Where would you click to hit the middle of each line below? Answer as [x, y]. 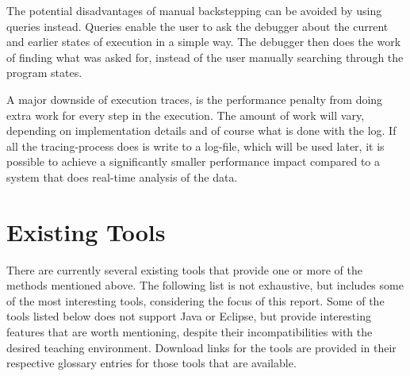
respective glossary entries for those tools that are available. [151, 363]
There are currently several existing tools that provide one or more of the [184, 269]
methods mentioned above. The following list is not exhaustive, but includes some [205, 285]
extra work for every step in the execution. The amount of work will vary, [186, 115]
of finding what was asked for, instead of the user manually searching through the [205, 57]
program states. [44, 73]
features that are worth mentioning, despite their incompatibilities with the [190, 332]
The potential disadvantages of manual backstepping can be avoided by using [194, 10]
